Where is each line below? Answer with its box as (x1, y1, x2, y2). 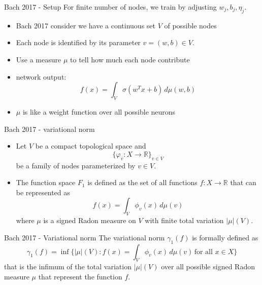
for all (194, 248, 213, 256)
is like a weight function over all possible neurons (22, 106, 176, 117)
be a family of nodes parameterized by (16, 160, 136, 170)
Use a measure (16, 54, 61, 64)
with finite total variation (145, 215, 224, 226)
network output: (16, 71, 67, 82)
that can (230, 177, 256, 188)
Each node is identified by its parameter (16, 37, 141, 48)
